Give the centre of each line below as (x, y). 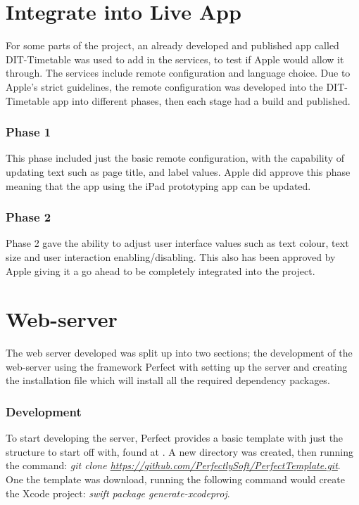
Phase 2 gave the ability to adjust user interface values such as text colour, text (177, 243)
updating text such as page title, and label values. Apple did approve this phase (178, 171)
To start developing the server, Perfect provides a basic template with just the (175, 438)
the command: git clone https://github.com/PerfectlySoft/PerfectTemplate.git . (173, 465)
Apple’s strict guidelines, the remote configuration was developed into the (164, 86)
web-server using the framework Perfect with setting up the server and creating (177, 366)
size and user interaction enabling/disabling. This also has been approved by (171, 256)
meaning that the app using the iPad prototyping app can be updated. (158, 185)
